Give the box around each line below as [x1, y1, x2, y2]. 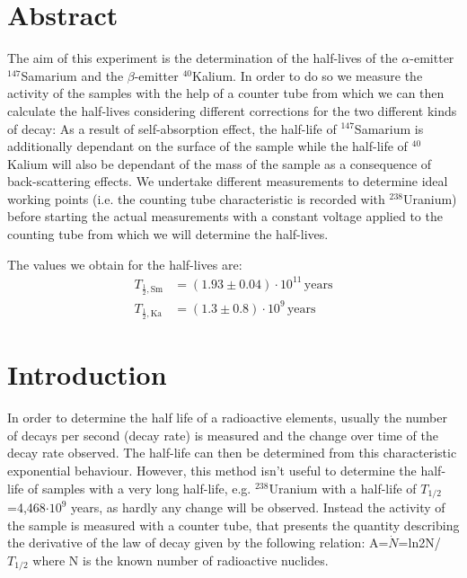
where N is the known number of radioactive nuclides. [32, 550, 329, 569]
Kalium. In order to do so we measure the [191, 66, 423, 84]
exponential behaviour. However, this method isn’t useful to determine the [7, 461, 417, 480]
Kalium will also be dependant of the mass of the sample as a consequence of [7, 154, 432, 173]
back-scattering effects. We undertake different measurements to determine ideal [7, 172, 448, 191]
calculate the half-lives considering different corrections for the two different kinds [7, 101, 457, 120]
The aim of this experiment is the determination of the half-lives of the [7, 49, 398, 67]
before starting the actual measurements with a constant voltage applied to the [7, 207, 443, 226]
